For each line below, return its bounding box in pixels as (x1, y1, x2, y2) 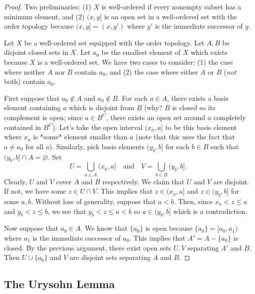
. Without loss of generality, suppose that (31, 196, 156, 207)
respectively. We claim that (102, 176, 184, 186)
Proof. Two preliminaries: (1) (4, 1, 92, 11)
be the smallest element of (101, 47, 181, 57)
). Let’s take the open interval (52, 122, 143, 132)
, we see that (47, 206, 86, 216)
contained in (4, 122, 41, 132)
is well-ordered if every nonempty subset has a (101, 1, 242, 11)
